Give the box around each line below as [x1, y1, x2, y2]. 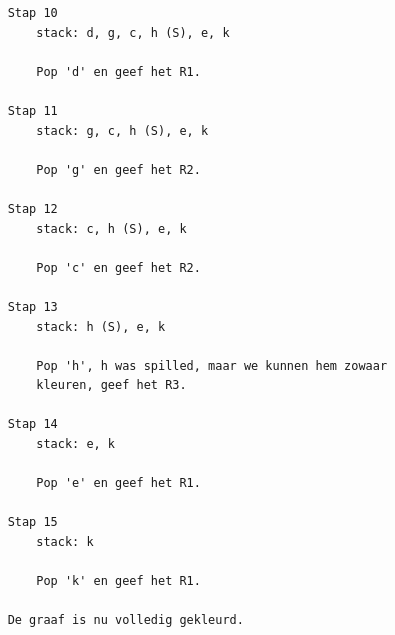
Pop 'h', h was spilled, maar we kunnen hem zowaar [36, 358, 388, 373]
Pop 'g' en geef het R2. [36, 162, 201, 177]
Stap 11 [7, 103, 58, 118]
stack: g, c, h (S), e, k [36, 123, 209, 138]
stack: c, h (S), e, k [36, 221, 187, 236]
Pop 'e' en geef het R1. [36, 476, 201, 491]
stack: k [36, 535, 94, 550]
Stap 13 [7, 299, 58, 314]
